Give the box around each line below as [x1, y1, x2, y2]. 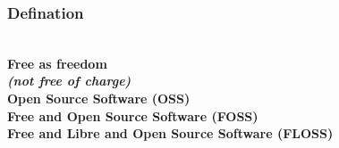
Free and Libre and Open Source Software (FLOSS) [7, 124, 334, 143]
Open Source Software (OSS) [7, 89, 191, 107]
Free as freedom [7, 53, 107, 72]
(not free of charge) [7, 71, 131, 90]
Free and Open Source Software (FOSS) [7, 106, 258, 125]
